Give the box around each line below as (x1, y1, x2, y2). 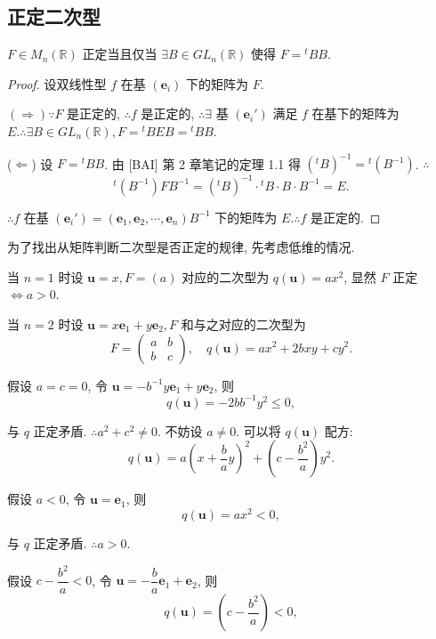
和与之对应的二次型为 (181, 314, 306, 333)
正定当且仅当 (82, 44, 157, 63)
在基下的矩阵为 (311, 104, 400, 123)
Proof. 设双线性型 (7, 74, 107, 93)
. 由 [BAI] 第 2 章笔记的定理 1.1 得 (104, 154, 301, 173)
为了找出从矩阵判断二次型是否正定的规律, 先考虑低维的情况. (7, 238, 355, 256)
